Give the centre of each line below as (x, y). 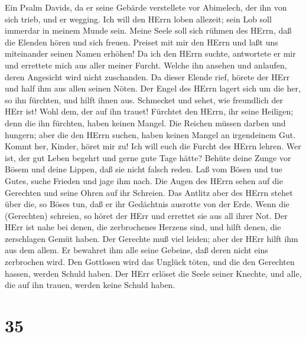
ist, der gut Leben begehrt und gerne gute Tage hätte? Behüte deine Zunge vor (148, 157)
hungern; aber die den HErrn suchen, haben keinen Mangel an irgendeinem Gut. (150, 134)
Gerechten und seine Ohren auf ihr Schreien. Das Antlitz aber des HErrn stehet (149, 192)
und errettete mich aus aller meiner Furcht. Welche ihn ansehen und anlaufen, (146, 65)
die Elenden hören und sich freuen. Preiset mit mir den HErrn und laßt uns (141, 42)
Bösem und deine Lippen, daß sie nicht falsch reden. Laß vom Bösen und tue (144, 169)
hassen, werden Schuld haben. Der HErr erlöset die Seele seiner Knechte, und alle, (153, 273)
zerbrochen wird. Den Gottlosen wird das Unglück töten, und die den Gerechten (150, 262)
